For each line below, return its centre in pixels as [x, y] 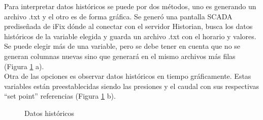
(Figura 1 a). [24, 66]
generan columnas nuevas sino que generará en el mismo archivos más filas [120, 56]
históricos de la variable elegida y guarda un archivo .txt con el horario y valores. [130, 36]
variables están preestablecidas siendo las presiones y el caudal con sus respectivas [131, 86]
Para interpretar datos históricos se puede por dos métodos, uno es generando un [130, 6]
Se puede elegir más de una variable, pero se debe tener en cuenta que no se [122, 46]
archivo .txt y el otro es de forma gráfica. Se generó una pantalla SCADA [118, 16]
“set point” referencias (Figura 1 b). [60, 96]
